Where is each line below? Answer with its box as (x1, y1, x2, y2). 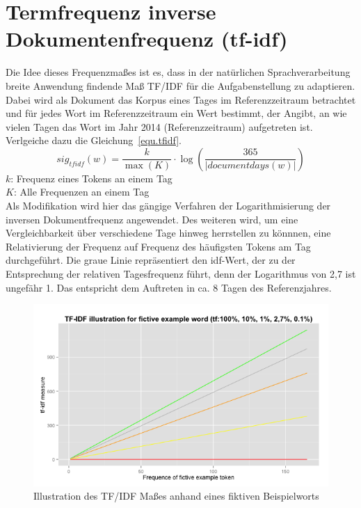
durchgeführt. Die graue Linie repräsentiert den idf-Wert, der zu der (6, 253, 296, 267)
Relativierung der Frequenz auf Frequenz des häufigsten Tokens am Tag (6, 239, 311, 253)
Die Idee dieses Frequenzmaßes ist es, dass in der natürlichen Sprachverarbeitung (6, 65, 351, 79)
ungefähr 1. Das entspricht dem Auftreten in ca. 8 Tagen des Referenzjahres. (6, 280, 332, 294)
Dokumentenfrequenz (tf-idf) (6, 24, 288, 53)
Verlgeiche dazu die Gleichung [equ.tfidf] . (6, 133, 182, 148)
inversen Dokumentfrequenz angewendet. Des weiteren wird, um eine (6, 212, 298, 226)
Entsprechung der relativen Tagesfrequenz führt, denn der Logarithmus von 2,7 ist (6, 267, 356, 281)
